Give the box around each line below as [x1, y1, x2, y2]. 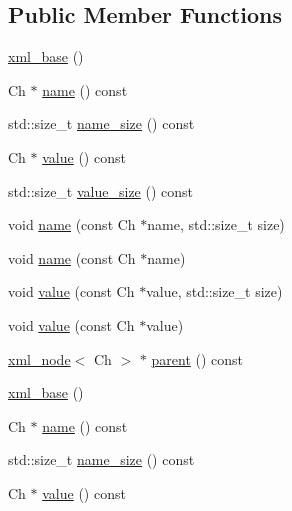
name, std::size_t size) [147, 214, 285, 235]
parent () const [151, 348, 244, 369]
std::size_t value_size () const [8, 180, 194, 201]
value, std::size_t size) [146, 281, 283, 302]
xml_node [8, 348, 71, 369]
